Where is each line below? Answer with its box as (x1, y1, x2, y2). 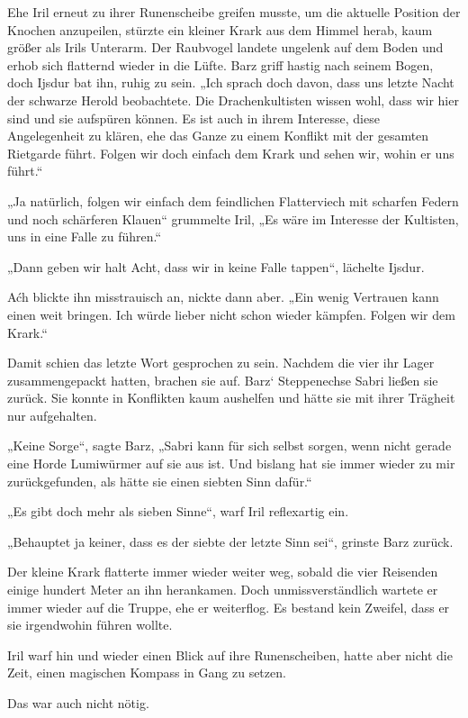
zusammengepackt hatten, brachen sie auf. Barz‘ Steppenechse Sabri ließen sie (7, 370, 438, 389)
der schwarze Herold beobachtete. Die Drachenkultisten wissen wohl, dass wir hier (7, 90, 459, 109)
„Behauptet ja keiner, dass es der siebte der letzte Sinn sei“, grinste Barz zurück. (7, 532, 454, 550)
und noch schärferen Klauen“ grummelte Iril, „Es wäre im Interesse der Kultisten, (7, 209, 459, 228)
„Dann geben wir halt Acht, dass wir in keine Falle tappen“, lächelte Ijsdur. (7, 257, 425, 276)
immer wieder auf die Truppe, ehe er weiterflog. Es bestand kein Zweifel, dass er (7, 597, 450, 616)
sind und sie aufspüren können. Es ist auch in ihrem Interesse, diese (7, 108, 380, 127)
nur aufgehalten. (7, 405, 97, 424)
